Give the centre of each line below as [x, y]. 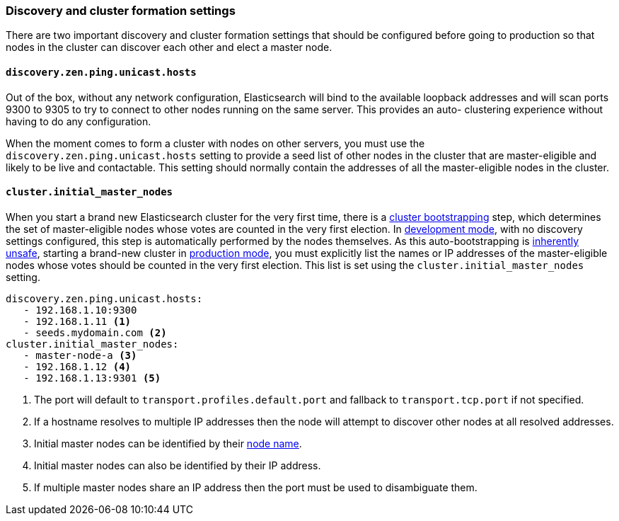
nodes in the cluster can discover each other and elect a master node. [169, 47]
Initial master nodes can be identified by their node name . [168, 443]
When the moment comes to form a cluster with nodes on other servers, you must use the [215, 143]
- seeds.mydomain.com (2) [95, 332]
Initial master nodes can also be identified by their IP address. [178, 465]
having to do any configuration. [79, 121]
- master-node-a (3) [80, 355]
